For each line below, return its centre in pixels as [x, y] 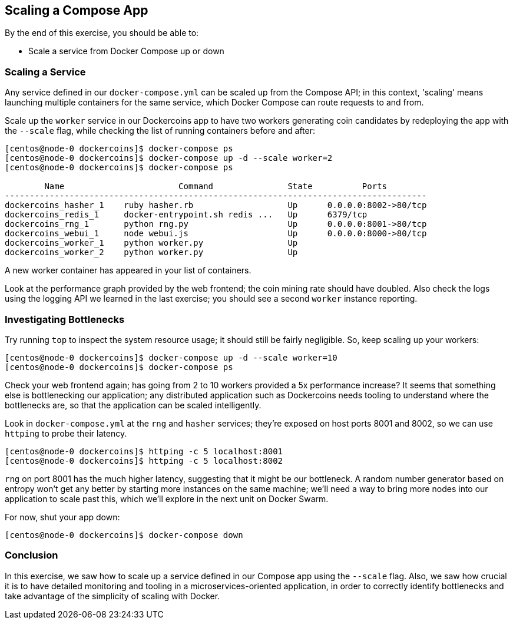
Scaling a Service [45, 72]
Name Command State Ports [216, 186]
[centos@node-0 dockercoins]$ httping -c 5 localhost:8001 [144, 451]
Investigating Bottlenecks [65, 319]
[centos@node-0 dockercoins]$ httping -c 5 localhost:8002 [144, 460]
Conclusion [32, 555]
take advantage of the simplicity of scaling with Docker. [112, 596]
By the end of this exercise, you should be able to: [102, 33]
